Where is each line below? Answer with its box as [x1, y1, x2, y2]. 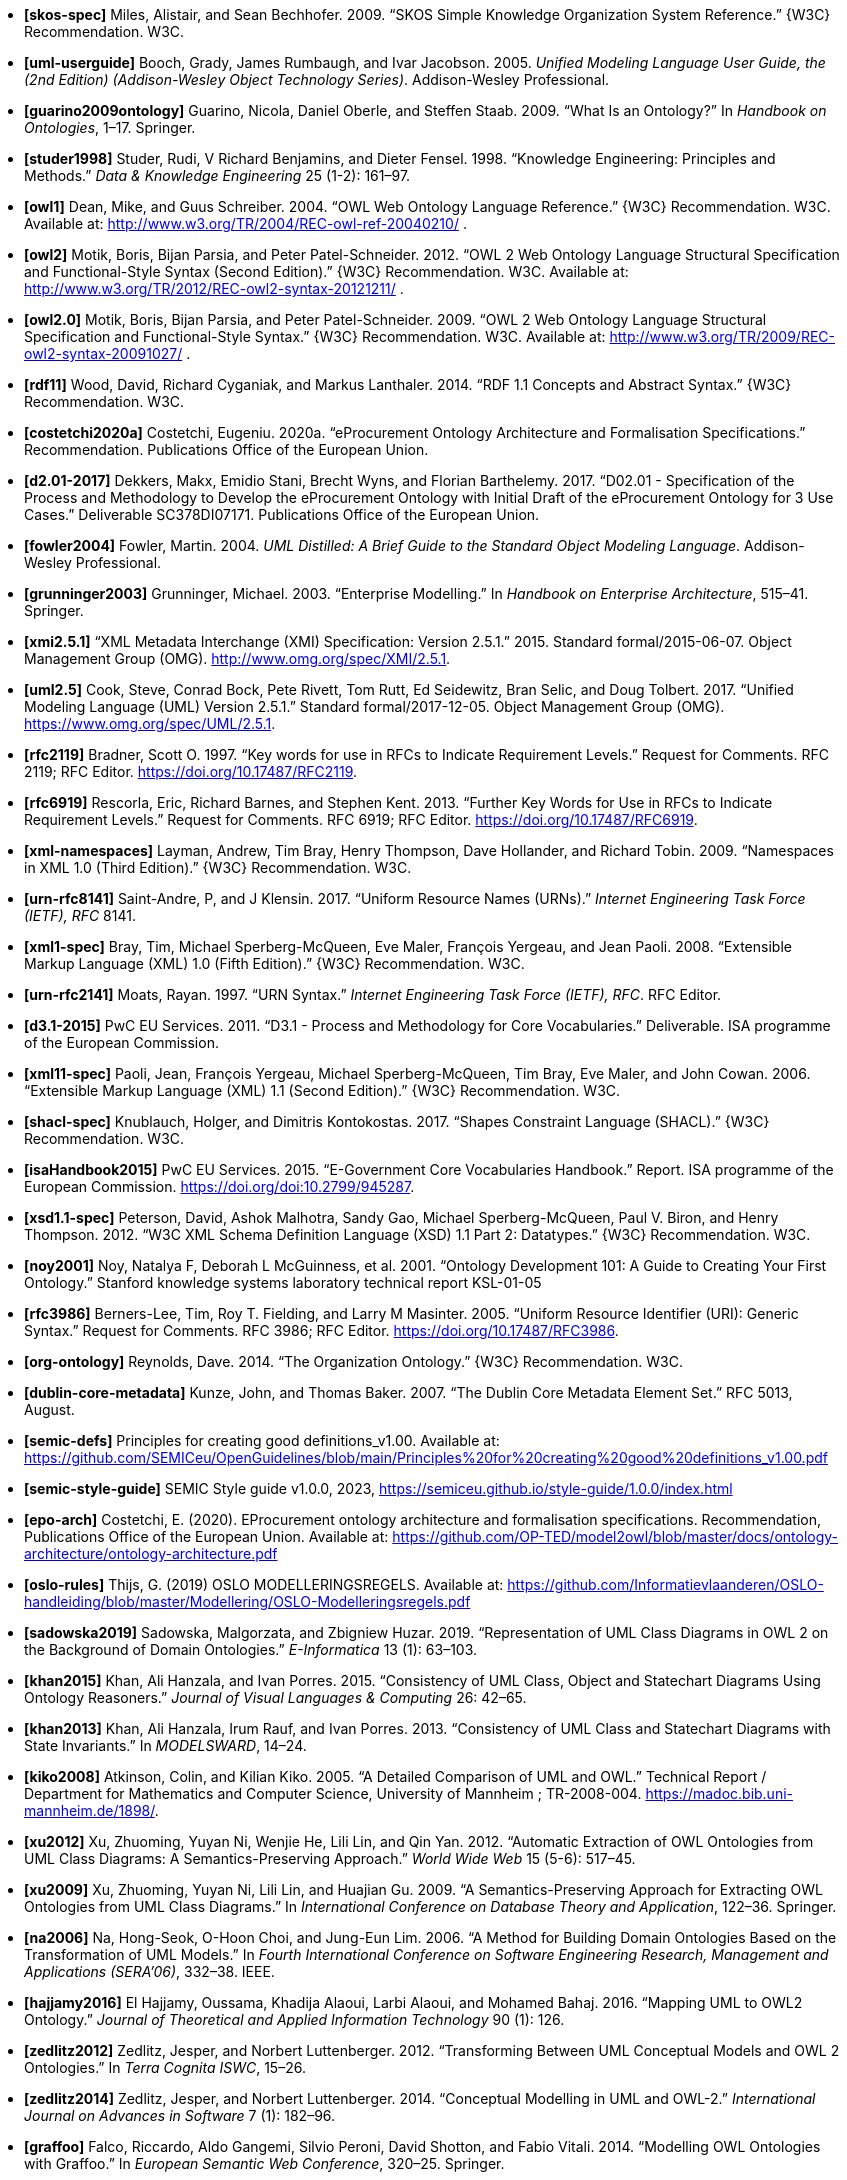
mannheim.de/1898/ [24, 1802, 155, 1819]
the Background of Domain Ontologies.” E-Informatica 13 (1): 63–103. [24, 1641, 478, 1658]
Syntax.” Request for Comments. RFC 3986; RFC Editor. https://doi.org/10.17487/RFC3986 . [24, 1322, 619, 1339]
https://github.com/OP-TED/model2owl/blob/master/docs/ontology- [392, 1528, 839, 1545]
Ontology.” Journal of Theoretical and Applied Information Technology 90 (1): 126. [24, 2011, 565, 2028]
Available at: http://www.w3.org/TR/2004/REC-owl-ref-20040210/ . [24, 215, 467, 232]
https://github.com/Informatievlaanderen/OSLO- [507, 1576, 824, 1593]
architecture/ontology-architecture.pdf [24, 1545, 278, 1562]
